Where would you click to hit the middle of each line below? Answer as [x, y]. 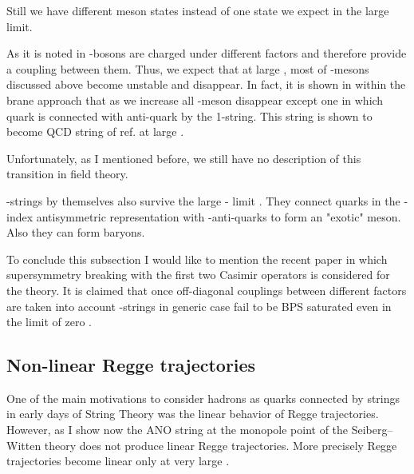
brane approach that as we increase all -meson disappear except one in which [195, 100]
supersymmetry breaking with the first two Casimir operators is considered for [198, 275]
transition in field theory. [67, 174]
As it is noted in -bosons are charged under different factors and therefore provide [207, 53]
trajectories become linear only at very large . [118, 461]
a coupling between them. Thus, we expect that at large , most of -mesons [188, 68]
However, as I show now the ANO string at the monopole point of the [177, 430]
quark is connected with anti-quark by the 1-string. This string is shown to [189, 116]
